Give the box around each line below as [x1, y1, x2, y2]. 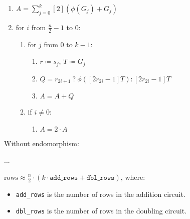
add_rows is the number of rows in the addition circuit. [16, 188, 185, 199]
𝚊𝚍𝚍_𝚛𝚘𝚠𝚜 [50, 174, 78, 181]
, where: [120, 171, 145, 182]
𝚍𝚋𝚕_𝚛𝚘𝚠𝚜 [86, 174, 115, 181]
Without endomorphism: [4, 138, 79, 148]
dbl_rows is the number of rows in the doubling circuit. [16, 205, 187, 216]
